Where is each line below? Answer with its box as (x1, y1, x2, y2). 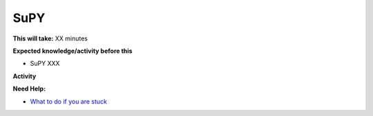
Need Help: (12, 84, 46, 93)
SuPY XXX (30, 59, 60, 68)
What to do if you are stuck (30, 97, 107, 106)
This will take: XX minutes (12, 34, 88, 43)
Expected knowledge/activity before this (12, 47, 133, 55)
